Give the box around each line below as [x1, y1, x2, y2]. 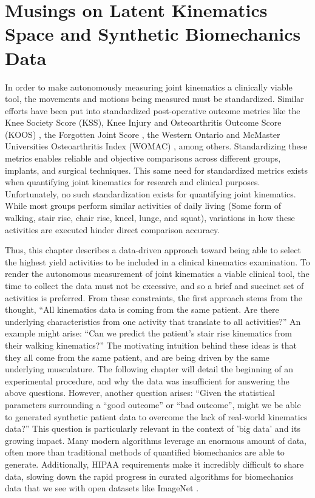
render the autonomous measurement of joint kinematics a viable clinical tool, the [5, 267, 310, 280]
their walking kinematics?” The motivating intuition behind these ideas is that [5, 338, 297, 351]
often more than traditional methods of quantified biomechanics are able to [5, 446, 285, 459]
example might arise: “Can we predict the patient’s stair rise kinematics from [5, 327, 293, 339]
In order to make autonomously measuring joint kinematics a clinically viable [5, 80, 293, 93]
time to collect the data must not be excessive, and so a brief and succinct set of [5, 279, 304, 292]
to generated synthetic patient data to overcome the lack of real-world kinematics [5, 410, 308, 423]
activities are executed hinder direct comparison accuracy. [5, 223, 220, 236]
